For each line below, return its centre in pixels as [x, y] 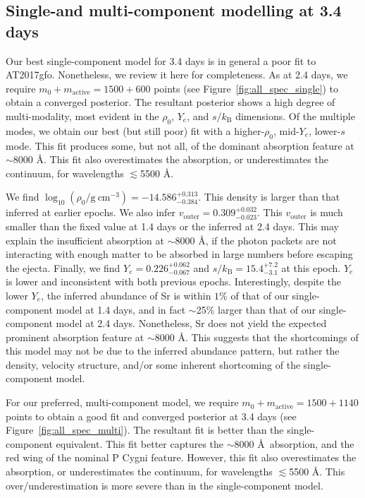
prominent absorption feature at [75, 337]
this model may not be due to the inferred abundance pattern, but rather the [173, 351]
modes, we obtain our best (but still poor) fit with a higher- [135, 130]
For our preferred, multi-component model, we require [122, 402]
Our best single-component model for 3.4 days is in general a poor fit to [161, 60]
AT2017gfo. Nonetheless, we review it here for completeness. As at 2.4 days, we [177, 75]
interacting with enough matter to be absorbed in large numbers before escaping [179, 254]
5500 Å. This [317, 472]
